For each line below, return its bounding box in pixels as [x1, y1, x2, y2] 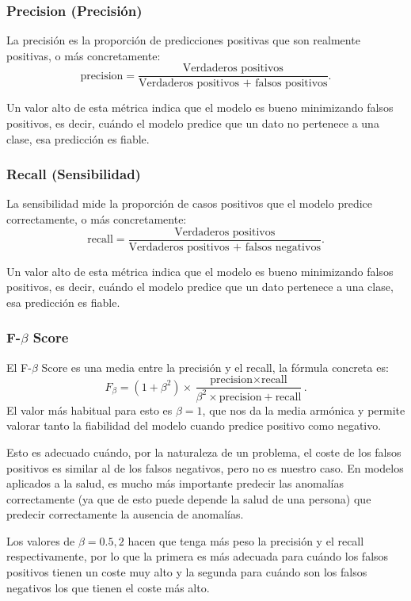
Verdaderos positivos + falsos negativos [128, 241, 321, 253]
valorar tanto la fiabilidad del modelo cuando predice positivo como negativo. [6, 417, 382, 434]
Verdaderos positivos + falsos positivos [138, 78, 328, 90]
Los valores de [6, 532, 75, 549]
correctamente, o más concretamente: [6, 211, 187, 228]
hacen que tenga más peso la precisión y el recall [127, 532, 364, 549]
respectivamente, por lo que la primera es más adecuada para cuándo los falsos [6, 548, 389, 565]
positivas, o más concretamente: [6, 47, 161, 63]
